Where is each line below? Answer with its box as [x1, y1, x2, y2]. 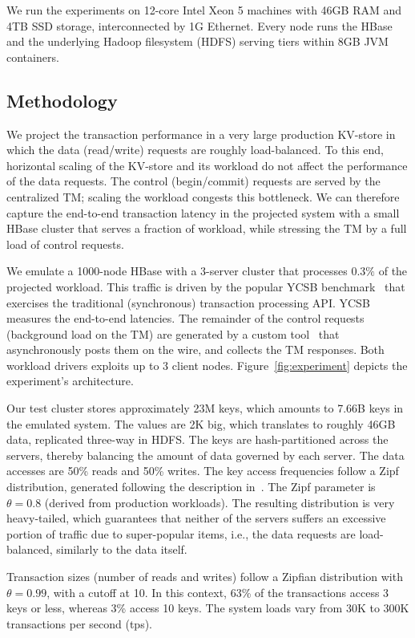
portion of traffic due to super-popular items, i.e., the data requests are [6, 525, 356, 542]
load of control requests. [6, 235, 124, 252]
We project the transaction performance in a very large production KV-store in [6, 125, 396, 142]
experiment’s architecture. [6, 372, 134, 389]
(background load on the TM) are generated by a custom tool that [6, 325, 340, 342]
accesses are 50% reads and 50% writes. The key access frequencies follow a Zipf [6, 462, 399, 479]
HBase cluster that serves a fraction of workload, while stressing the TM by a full [6, 220, 407, 237]
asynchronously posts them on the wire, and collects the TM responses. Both [6, 341, 385, 358]
